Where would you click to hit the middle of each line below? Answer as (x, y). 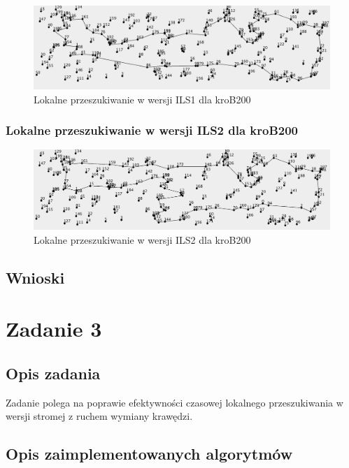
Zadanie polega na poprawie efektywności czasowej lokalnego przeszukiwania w (174, 402)
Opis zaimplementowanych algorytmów (149, 454)
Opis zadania (53, 373)
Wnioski (35, 277)
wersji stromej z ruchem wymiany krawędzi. (99, 416)
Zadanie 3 (54, 329)
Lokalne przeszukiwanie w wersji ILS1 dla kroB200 (142, 99)
